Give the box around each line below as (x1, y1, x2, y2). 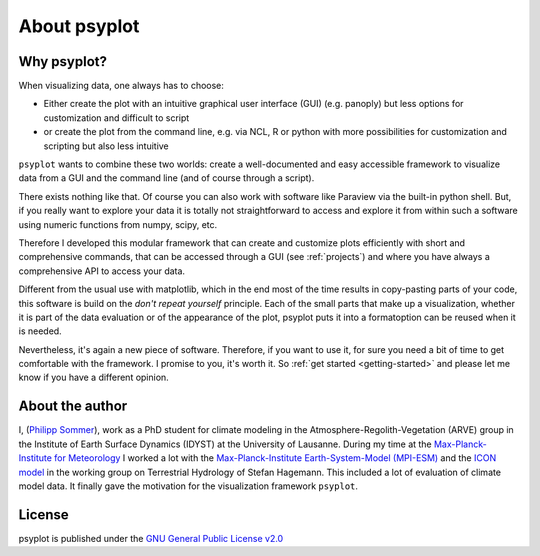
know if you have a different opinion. (18, 371, 169, 384)
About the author (18, 398, 128, 415)
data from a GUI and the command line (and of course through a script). (18, 172, 315, 184)
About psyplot (18, 15, 140, 37)
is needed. (18, 325, 62, 337)
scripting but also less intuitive (43, 140, 169, 152)
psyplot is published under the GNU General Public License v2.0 (18, 532, 284, 544)
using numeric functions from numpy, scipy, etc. (18, 218, 218, 230)
